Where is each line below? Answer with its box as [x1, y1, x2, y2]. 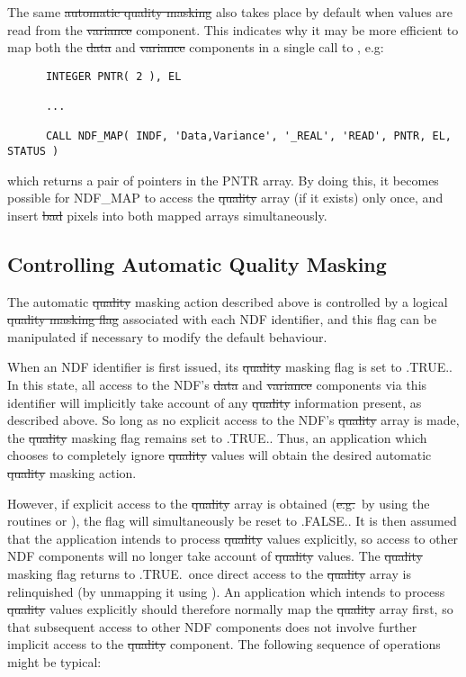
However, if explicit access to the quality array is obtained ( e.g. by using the [7, 493, 430, 512]
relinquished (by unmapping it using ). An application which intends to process [7, 582, 445, 600]
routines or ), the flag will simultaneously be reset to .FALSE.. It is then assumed [7, 511, 457, 530]
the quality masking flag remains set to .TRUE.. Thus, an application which [7, 428, 427, 447]
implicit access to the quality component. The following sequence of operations [7, 635, 441, 654]
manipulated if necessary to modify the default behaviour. [7, 327, 327, 346]
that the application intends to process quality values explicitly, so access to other [7, 528, 459, 547]
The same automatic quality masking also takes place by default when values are [7, 3, 453, 21]
